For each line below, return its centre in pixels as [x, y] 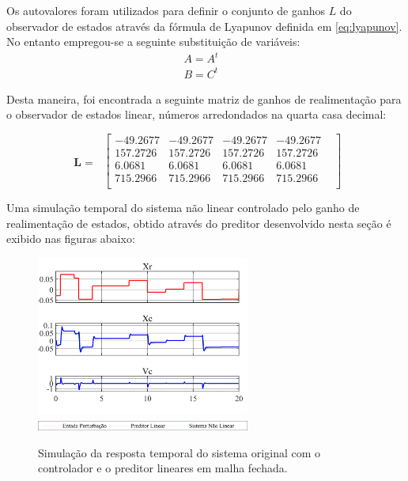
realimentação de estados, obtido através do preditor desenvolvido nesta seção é [199, 223]
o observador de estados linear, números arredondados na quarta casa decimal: [196, 114]
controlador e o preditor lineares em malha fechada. [163, 468]
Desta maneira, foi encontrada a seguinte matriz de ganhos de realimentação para [204, 98]
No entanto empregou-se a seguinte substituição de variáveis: [153, 42]
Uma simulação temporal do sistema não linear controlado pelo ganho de [183, 208]
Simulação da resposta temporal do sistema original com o [179, 452]
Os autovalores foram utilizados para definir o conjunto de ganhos [166, 10]
